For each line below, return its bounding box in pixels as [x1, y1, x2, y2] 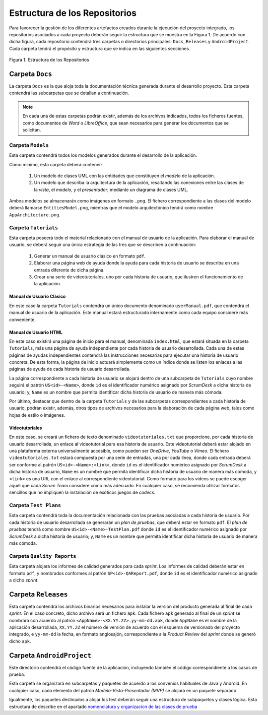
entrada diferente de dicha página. [34, 267, 105, 273]
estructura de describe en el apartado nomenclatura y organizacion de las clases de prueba [9, 704, 198, 710]
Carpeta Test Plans [9, 502, 62, 509]
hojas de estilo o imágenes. [9, 412, 66, 418]
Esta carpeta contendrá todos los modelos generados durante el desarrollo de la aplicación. [9, 152, 197, 158]
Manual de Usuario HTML [9, 329, 63, 335]
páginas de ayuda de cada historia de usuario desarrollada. [9, 366, 131, 372]
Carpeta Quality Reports [9, 552, 76, 559]
